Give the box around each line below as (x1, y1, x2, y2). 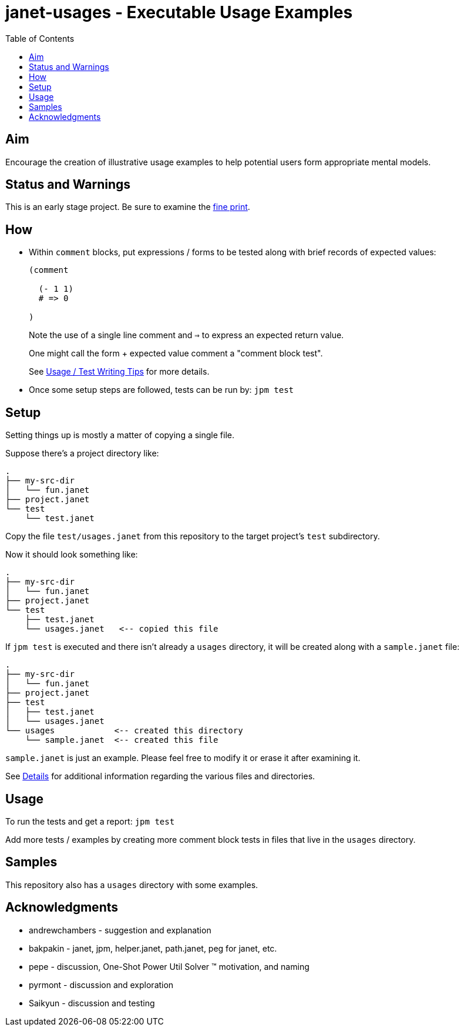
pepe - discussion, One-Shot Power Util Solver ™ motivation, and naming (29, 961, 310, 972)
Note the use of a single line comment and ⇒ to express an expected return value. (29, 330, 344, 341)
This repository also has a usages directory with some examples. (5, 879, 258, 890)
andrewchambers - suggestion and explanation (29, 925, 211, 935)
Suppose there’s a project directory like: (5, 448, 159, 459)
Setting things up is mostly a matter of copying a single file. (5, 430, 234, 441)
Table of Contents (5, 33, 75, 44)
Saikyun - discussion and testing (29, 997, 155, 1008)
